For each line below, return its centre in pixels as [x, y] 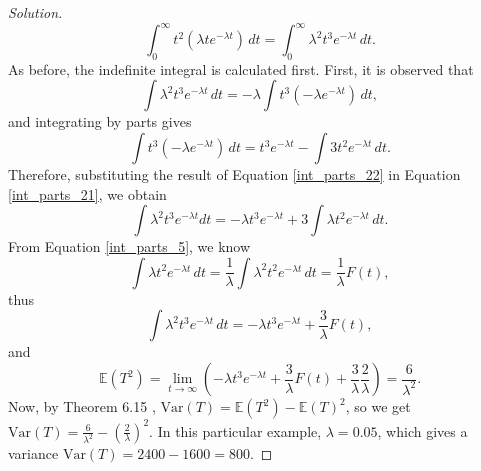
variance [33, 453]
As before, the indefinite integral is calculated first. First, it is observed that [241, 68]
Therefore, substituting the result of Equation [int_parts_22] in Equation [234, 174]
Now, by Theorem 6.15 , [82, 406]
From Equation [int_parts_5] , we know [129, 246]
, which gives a [422, 430]
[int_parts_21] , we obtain [87, 193]
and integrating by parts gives [100, 121]
